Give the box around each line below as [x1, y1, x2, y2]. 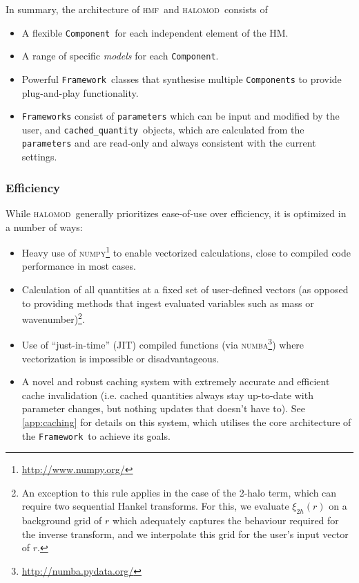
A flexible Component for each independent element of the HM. [21, 25, 289, 39]
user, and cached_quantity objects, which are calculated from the [21, 122, 304, 136]
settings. [21, 149, 57, 164]
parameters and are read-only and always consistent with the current [21, 136, 316, 150]
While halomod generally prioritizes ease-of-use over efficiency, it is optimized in [6, 205, 347, 220]
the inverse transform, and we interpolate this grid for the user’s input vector [21, 526, 349, 541]
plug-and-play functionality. [21, 85, 139, 100]
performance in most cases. [21, 259, 136, 273]
